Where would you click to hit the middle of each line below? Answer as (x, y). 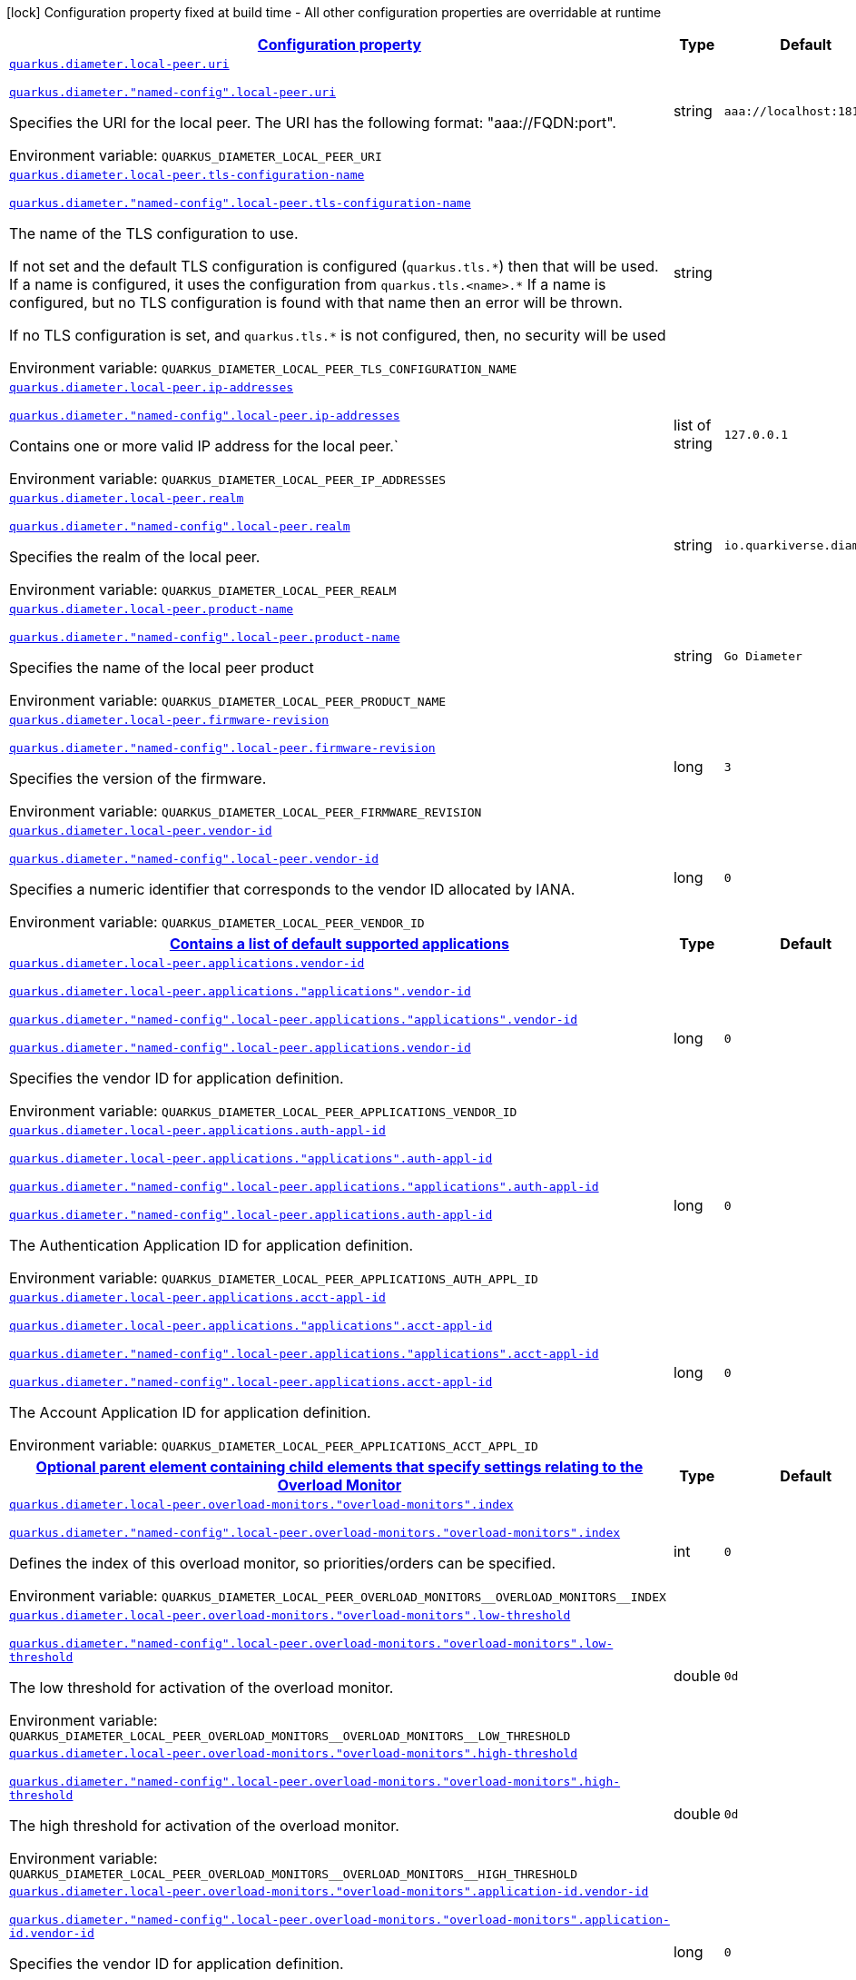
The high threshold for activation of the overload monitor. (204, 1826)
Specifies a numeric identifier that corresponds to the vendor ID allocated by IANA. (292, 889)
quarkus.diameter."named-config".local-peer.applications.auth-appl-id (251, 1215)
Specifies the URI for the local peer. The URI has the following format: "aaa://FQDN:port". (313, 123)
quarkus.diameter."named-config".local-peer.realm (180, 526)
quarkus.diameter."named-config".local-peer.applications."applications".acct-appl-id (304, 1354)
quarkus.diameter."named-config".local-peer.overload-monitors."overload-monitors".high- (315, 1782)
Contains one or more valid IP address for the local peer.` (204, 446)
